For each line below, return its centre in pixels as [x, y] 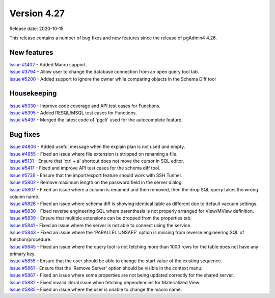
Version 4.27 [37, 13]
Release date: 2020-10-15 [36, 29]
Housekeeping [33, 94]
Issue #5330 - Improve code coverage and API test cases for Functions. [85, 106]
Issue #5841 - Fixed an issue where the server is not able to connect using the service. [101, 225]
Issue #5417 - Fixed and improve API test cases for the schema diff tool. [85, 168]
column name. [24, 196]
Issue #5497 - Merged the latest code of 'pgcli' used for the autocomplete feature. [96, 120]
